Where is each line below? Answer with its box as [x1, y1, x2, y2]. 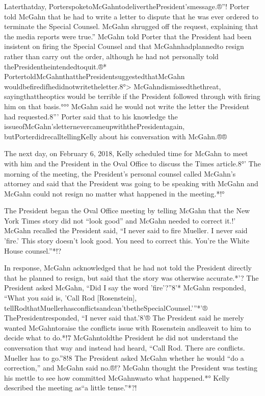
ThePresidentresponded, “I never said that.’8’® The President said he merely [4, 312, 244, 323]
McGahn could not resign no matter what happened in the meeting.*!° [4, 188, 225, 199]
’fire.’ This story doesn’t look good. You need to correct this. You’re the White [4, 235, 250, 246]
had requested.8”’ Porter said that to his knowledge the [4, 111, 178, 121]
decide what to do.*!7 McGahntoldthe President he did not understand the [4, 332, 238, 343]
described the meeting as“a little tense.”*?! [4, 382, 137, 393]
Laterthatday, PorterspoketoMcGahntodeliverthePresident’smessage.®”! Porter [4, 1, 250, 11]
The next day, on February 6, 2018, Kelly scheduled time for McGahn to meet [4, 148, 248, 159]
